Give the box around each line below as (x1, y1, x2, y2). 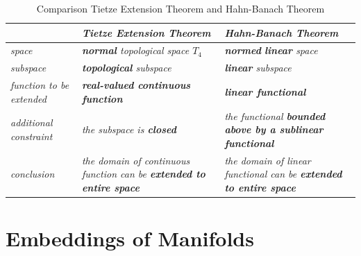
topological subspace (81, 60, 171, 75)
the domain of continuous (81, 153, 190, 167)
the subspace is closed (81, 122, 176, 137)
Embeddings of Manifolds (6, 224, 254, 253)
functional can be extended (224, 167, 342, 181)
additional (10, 115, 53, 130)
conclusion (10, 167, 55, 181)
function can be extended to (81, 167, 205, 181)
